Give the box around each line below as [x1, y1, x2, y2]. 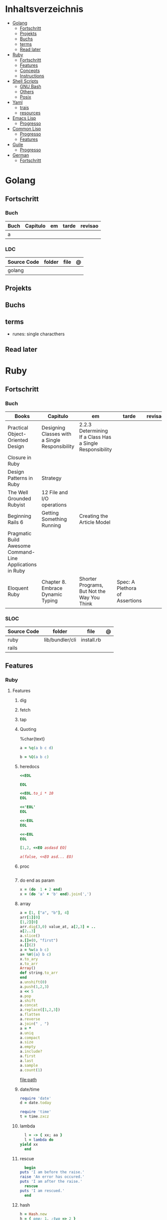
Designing [41, 424, 66, 431]
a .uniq [19, 1030, 34, 1035]
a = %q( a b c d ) [19, 745, 54, 750]
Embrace [41, 585, 63, 592]
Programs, [79, 581, 103, 588]
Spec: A [116, 578, 135, 585]
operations [41, 501, 67, 508]
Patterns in [7, 474, 33, 481]
